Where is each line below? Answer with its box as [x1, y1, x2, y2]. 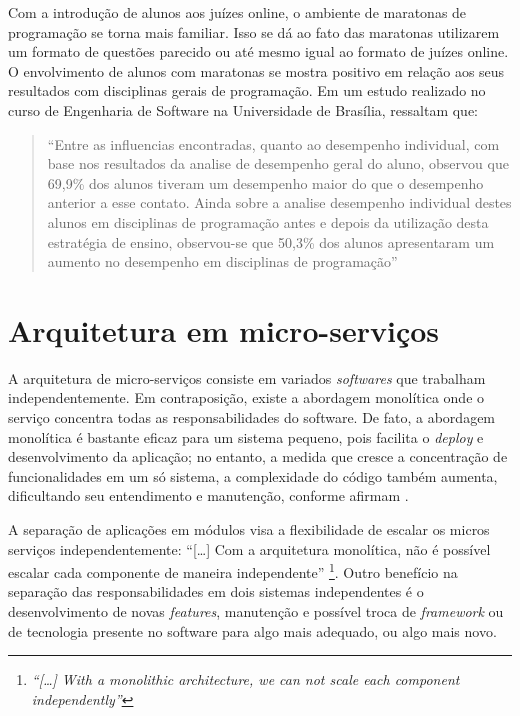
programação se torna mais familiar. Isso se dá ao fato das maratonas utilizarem [8, 21, 500, 42]
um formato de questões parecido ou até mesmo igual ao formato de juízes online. [8, 41, 509, 62]
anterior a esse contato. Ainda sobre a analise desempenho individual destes [47, 192, 512, 213]
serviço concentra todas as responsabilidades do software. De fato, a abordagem [8, 407, 496, 428]
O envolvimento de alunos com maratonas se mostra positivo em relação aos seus [8, 60, 505, 81]
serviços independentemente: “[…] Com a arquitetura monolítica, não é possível [8, 538, 491, 559]
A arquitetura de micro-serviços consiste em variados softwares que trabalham [8, 367, 486, 388]
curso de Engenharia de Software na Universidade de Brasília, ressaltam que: [8, 99, 479, 120]
